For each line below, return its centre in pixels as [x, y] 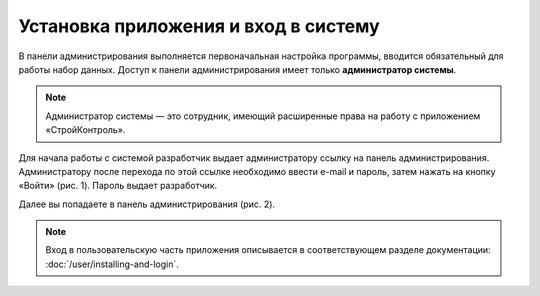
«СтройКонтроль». [85, 130]
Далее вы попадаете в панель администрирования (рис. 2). [146, 204]
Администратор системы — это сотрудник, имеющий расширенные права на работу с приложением [263, 116]
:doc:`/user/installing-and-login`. [112, 264]
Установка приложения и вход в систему [199, 26]
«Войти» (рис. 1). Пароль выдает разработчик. [118, 186]
